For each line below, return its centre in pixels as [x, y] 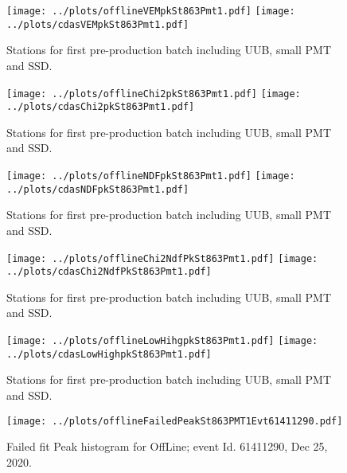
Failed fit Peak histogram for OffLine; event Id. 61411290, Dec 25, [167, 446]
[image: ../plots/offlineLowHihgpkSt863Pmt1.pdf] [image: [162, 341]
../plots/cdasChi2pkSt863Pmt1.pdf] [101, 107]
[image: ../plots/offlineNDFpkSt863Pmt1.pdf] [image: [151, 176]
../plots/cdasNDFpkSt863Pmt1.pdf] [98, 189]
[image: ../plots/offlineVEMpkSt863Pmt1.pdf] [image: [151, 11]
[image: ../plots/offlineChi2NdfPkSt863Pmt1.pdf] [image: [162, 258]
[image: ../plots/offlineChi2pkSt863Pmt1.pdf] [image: [154, 94]
